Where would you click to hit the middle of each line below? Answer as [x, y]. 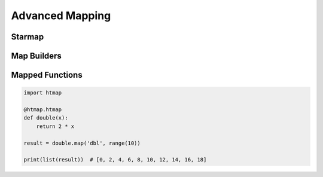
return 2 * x [55, 126]
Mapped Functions [47, 75]
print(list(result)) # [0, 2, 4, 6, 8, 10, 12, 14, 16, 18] [115, 160]
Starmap [28, 37]
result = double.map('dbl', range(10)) [82, 143]
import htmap [43, 93]
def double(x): [46, 118]
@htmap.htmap [43, 109]
